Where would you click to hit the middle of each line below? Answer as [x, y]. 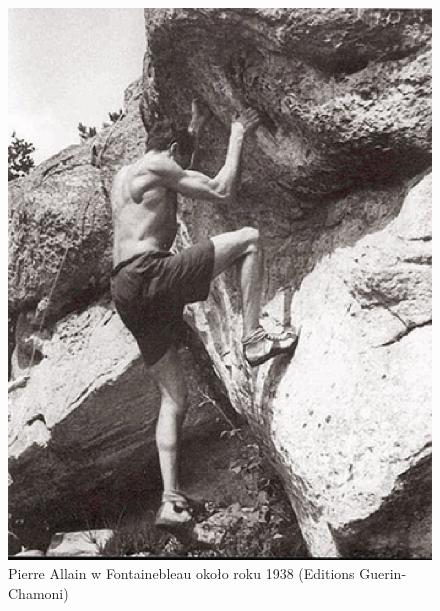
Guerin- [383, 573]
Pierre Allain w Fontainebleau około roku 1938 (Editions [181, 573]
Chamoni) [38, 592]
